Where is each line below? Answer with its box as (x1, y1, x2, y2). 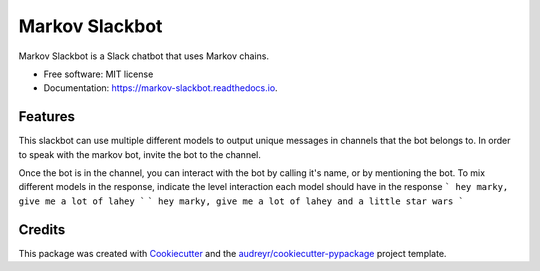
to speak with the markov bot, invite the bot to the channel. (18, 148, 262, 160)
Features (18, 108, 75, 125)
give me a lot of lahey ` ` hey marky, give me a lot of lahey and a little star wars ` (18, 195, 464, 207)
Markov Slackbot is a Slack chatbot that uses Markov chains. (18, 50, 270, 62)
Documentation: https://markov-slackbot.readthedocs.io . (43, 82, 279, 94)
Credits (18, 221, 66, 238)
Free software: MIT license (43, 68, 154, 80)
